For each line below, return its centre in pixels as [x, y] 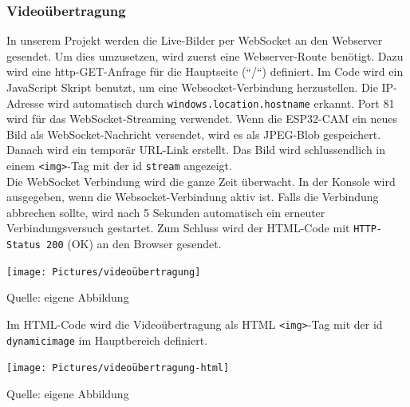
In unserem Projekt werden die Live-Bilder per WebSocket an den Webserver [195, 40]
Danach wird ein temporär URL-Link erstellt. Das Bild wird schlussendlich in [196, 150]
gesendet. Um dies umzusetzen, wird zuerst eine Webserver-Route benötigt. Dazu [205, 55]
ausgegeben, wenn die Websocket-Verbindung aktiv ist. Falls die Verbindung [193, 197]
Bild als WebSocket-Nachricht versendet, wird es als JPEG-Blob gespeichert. [194, 134]
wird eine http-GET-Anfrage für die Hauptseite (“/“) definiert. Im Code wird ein [205, 71]
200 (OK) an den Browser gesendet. [134, 244]
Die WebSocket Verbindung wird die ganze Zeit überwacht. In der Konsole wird [201, 181]
